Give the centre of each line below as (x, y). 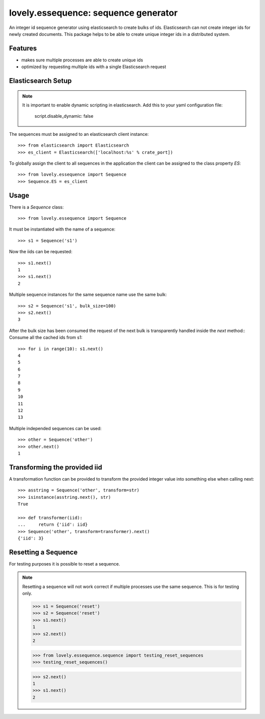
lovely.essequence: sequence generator (93, 13)
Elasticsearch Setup (40, 81)
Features (23, 48)
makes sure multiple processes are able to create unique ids (82, 60)
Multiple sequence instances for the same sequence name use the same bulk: (88, 295)
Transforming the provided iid (56, 467)
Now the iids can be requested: (41, 252)
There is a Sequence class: (36, 207)
